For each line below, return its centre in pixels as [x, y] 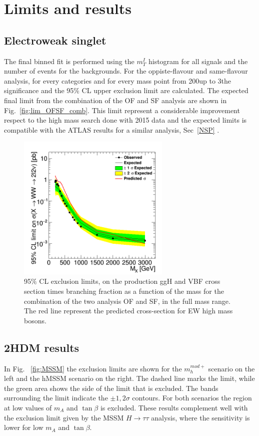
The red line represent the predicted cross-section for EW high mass [128, 311]
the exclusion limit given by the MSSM [64, 417]
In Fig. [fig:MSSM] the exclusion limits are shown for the [93, 368]
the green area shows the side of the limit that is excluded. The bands [111, 388]
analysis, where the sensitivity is [200, 417]
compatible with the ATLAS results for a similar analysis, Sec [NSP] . [112, 129]
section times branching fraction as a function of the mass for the [124, 291]
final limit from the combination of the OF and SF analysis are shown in [115, 100]
